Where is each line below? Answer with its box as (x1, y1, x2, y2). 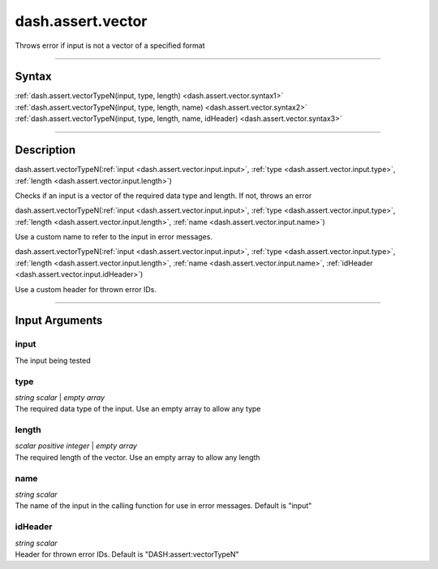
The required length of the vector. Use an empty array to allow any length (15, 452, 260, 462)
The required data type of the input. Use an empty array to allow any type (15, 404, 261, 414)
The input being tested (15, 356, 91, 365)
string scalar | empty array (15, 392, 105, 402)
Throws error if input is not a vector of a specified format (15, 41, 206, 50)
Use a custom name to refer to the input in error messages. (15, 232, 213, 242)
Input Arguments (15, 313, 103, 328)
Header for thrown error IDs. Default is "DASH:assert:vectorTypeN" (15, 549, 239, 559)
